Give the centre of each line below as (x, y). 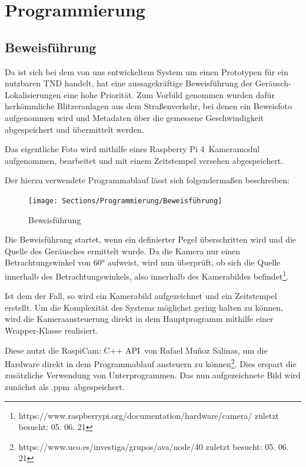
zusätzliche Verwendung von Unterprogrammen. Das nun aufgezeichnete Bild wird (153, 375)
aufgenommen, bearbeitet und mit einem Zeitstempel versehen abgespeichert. (144, 160)
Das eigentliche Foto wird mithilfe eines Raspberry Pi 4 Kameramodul (132, 149)
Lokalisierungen (33, 94)
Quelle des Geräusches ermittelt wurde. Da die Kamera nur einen (123, 251)
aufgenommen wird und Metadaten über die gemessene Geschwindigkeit (134, 117)
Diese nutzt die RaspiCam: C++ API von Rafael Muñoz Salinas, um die (136, 350)
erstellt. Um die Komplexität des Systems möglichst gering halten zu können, (144, 307)
